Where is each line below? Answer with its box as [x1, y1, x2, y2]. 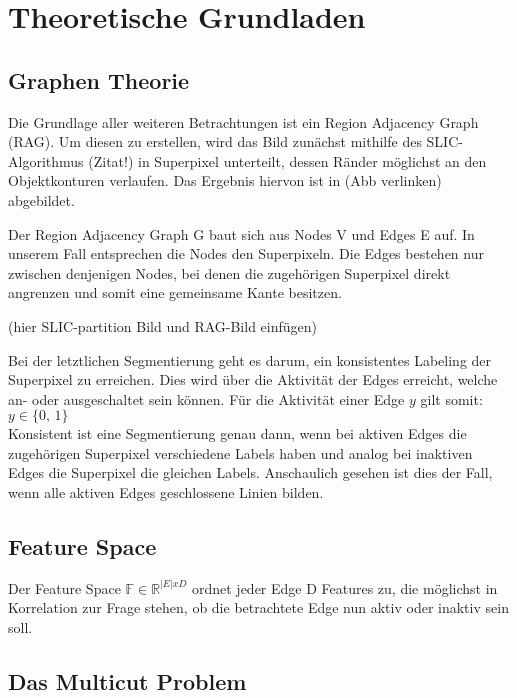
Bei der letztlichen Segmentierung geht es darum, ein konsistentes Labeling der [8, 349, 492, 370]
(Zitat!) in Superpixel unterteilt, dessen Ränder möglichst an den [88, 150, 487, 171]
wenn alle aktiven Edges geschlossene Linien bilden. [8, 482, 324, 503]
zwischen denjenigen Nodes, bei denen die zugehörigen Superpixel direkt [8, 262, 451, 283]
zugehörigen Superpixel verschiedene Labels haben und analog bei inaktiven [8, 442, 473, 463]
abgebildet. [8, 189, 75, 210]
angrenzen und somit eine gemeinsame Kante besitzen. [8, 282, 342, 303]
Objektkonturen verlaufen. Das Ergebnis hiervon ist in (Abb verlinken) [8, 170, 442, 191]
